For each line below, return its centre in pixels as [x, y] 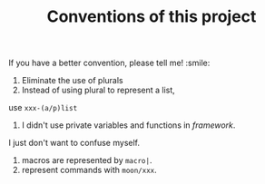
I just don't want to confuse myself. [74, 143]
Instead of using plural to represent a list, [98, 90]
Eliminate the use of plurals [72, 81]
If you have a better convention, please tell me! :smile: [109, 63]
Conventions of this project [152, 17]
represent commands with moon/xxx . [89, 170]
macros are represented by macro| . [87, 160]
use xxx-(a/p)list [43, 108]
